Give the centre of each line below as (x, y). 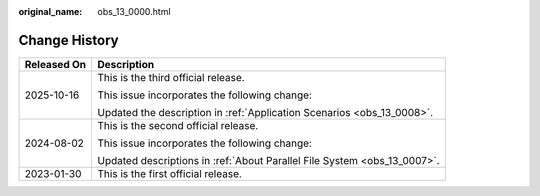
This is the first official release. (169, 173)
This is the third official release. (171, 77)
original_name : (50, 11)
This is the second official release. (178, 125)
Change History (68, 40)
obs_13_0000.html (134, 11)
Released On (55, 64)
